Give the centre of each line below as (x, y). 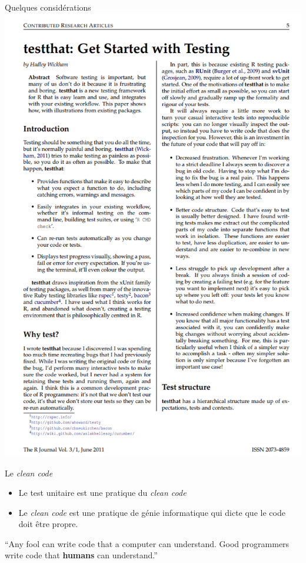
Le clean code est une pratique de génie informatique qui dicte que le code (152, 512)
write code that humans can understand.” (81, 555)
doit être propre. (48, 524)
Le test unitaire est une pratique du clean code (102, 493)
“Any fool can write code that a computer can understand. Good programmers (147, 543)
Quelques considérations (48, 7)
